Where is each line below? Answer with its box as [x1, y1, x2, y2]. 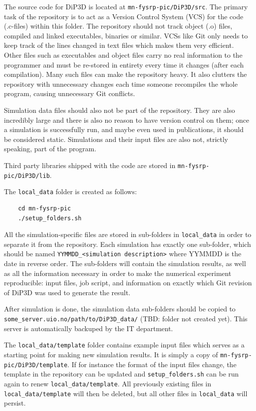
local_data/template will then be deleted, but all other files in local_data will [4, 388, 248, 398]
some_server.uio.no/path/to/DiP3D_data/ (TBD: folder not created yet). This [4, 313, 248, 323]
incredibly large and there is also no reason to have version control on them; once [4, 114, 249, 125]
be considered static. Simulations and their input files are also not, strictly [4, 134, 228, 144]
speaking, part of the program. [4, 143, 96, 154]
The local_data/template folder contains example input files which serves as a [4, 340, 245, 350]
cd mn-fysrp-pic [18, 205, 71, 212]
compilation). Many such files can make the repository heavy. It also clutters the [4, 69, 247, 79]
